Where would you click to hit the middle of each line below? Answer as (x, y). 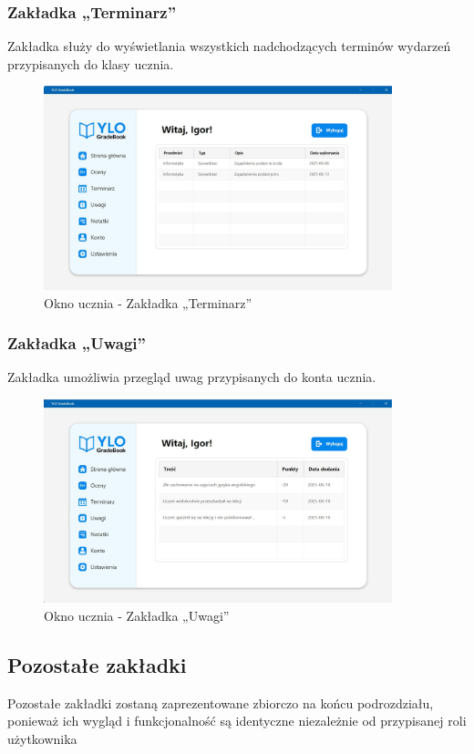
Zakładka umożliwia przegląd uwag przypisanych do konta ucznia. (192, 377)
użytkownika (42, 738)
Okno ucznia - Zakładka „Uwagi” (137, 615)
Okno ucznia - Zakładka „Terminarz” (148, 302)
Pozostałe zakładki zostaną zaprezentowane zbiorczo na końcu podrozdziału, (221, 702)
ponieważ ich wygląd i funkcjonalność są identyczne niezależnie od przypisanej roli (237, 721)
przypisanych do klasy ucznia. (91, 63)
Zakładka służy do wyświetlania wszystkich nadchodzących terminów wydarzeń (229, 46)
